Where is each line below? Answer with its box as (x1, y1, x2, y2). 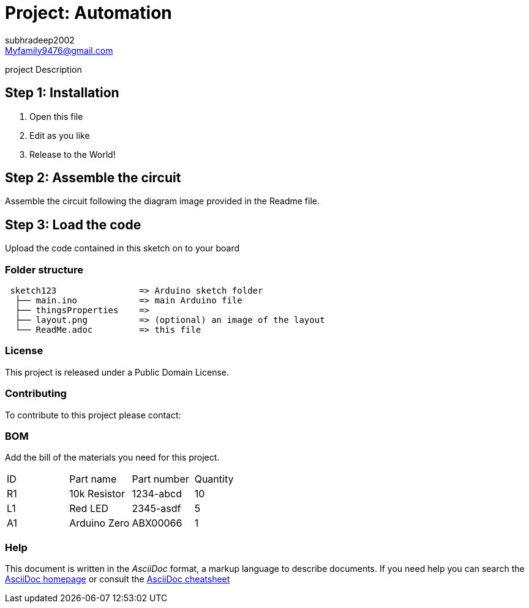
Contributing (5, 387, 67, 400)
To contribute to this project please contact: (5, 409, 181, 420)
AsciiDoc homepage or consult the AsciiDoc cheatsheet (5, 574, 230, 585)
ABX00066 (132, 517, 182, 530)
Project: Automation (5, 2, 172, 23)
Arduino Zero (69, 517, 130, 530)
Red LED (69, 502, 109, 515)
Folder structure (5, 263, 83, 276)
